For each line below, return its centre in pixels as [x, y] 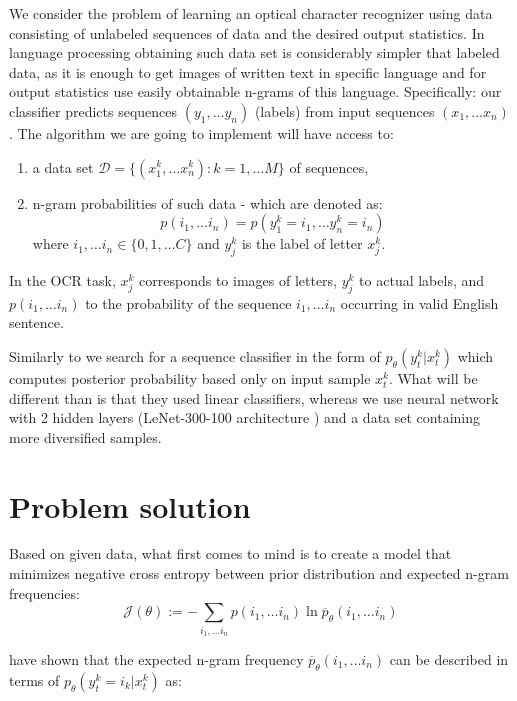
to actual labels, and [422, 279]
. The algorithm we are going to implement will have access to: [201, 132]
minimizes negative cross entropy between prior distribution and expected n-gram [259, 573]
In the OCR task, [62, 279]
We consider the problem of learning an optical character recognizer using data [251, 13]
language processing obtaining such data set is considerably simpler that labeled [254, 52]
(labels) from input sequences [344, 110]
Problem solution [130, 505]
